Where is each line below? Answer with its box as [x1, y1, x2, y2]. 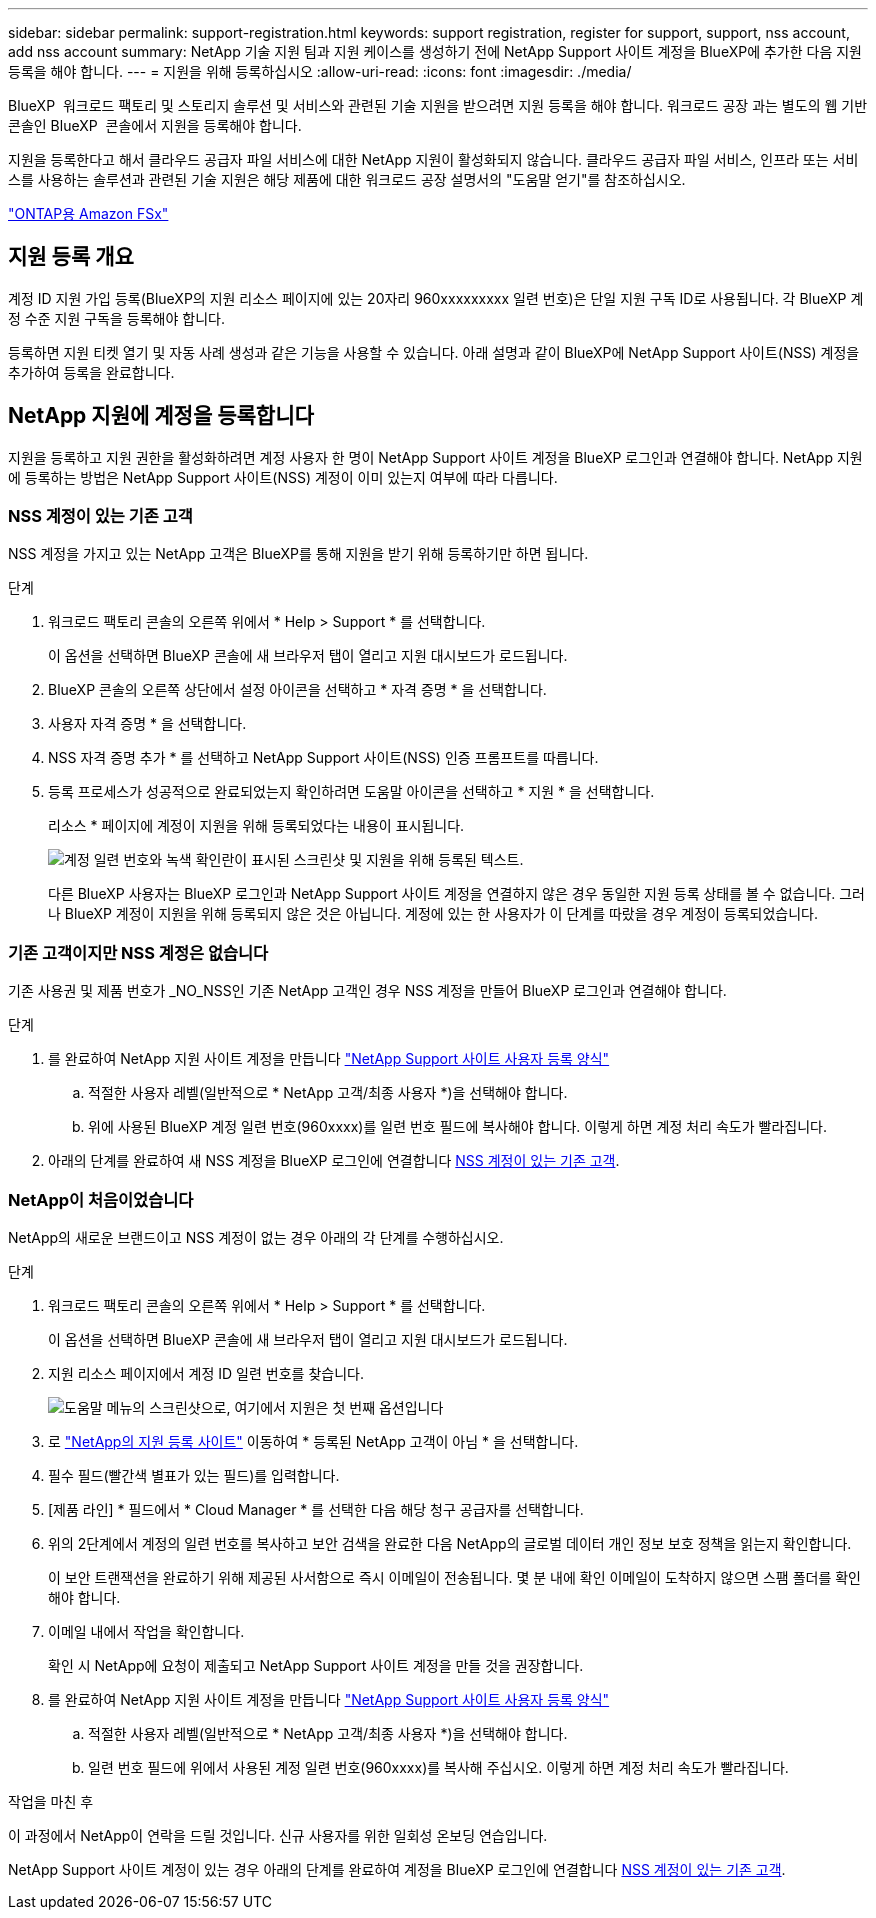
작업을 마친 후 [8, 1792, 94, 1810]
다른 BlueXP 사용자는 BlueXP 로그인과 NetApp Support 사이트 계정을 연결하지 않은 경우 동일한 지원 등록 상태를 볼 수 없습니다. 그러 [48, 885, 865, 903]
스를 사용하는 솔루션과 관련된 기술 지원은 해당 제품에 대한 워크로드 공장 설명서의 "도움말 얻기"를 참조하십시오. [8, 171, 686, 188]
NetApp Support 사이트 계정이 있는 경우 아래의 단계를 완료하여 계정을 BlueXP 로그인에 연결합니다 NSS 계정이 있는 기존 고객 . [8, 1860, 786, 1878]
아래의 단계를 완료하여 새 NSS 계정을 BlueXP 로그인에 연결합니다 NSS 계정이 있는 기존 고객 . [48, 1152, 620, 1170]
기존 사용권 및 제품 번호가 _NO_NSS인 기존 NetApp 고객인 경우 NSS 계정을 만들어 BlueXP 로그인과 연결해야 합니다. [8, 982, 727, 1000]
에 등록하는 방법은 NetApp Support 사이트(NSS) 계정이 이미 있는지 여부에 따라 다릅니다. [8, 468, 558, 486]
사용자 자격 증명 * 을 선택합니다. [48, 715, 247, 733]
